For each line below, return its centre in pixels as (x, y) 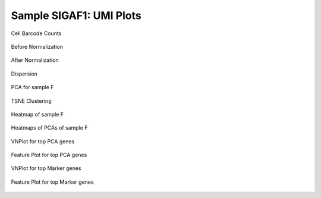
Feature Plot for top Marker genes (53, 182)
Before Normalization (37, 46)
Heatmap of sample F (37, 114)
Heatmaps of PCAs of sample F (49, 128)
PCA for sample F (32, 87)
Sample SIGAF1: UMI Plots (76, 15)
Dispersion (24, 74)
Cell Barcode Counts (36, 33)
